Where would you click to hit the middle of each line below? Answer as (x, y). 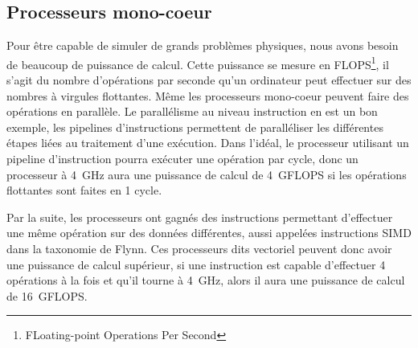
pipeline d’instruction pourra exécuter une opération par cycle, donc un (182, 159)
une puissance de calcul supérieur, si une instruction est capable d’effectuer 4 (196, 264)
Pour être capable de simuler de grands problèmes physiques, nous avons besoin (203, 45)
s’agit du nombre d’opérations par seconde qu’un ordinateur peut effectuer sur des (209, 80)
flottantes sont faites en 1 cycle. (84, 190)
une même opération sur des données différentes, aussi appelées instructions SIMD (209, 233)
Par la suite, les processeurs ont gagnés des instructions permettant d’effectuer (200, 217)
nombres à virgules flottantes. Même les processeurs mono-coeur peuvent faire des (208, 95)
